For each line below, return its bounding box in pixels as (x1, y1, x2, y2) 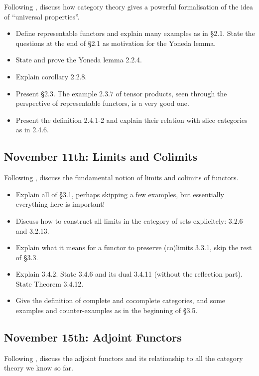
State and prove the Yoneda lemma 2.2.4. (15, 54, 142, 65)
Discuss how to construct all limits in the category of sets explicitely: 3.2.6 (15, 215, 243, 226)
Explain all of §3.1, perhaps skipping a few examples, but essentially (15, 189, 224, 199)
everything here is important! (15, 199, 105, 209)
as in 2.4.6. (15, 124, 49, 135)
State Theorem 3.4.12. (15, 278, 84, 289)
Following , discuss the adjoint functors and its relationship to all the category (4, 353, 243, 363)
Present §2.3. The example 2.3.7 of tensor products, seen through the (15, 88, 227, 98)
